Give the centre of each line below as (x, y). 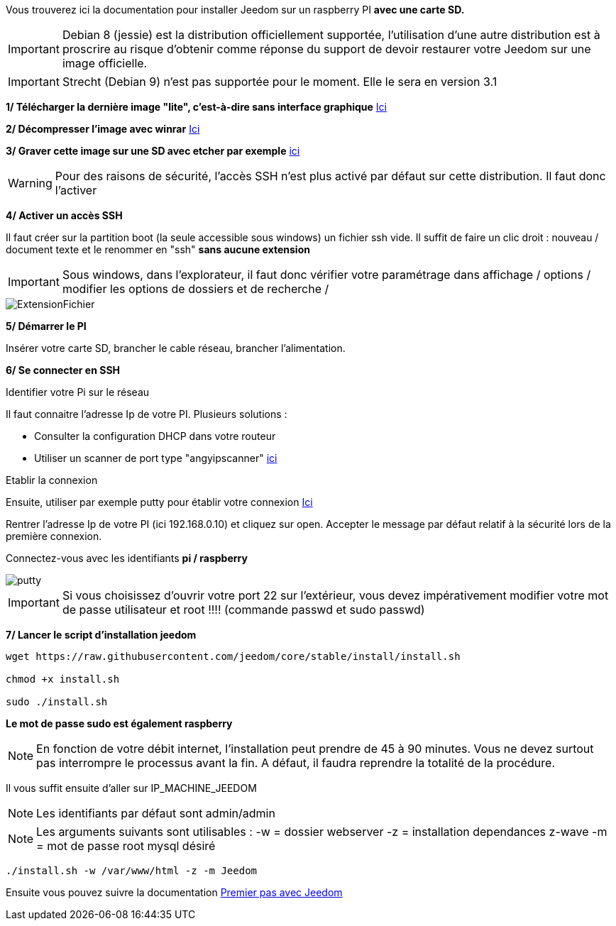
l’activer (76, 190)
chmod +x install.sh (63, 679)
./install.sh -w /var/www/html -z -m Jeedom (132, 871)
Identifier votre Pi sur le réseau (78, 392)
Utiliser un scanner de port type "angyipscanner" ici (156, 458)
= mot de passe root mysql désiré (126, 846)
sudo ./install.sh (57, 702)
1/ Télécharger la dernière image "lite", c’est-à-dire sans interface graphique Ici (196, 107)
